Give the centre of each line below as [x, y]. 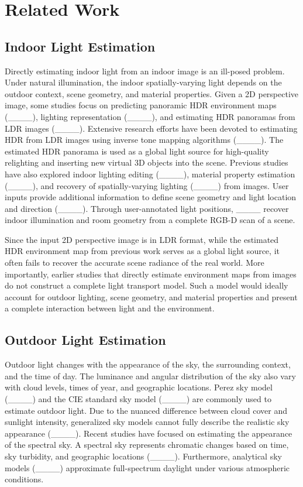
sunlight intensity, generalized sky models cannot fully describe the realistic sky [147, 422]
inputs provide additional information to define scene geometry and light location [151, 197]
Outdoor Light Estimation [85, 340]
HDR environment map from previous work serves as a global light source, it [142, 251]
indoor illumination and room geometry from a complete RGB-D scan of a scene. [150, 220]
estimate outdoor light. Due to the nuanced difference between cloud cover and [146, 410]
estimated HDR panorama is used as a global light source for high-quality [137, 151]
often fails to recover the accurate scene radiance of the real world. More [135, 263]
